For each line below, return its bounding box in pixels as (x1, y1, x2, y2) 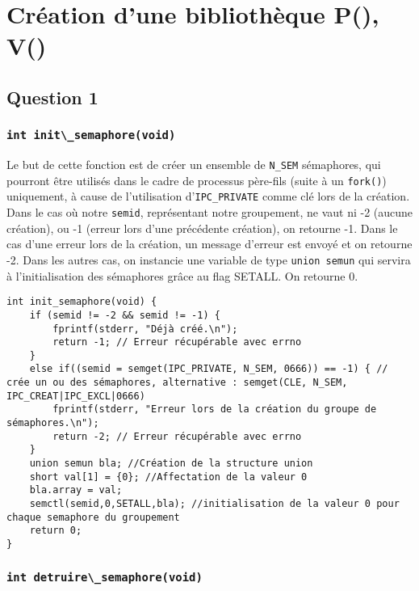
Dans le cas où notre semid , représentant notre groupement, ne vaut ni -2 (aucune (6, 204, 413, 221)
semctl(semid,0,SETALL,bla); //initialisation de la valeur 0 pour (29, 498, 400, 510)
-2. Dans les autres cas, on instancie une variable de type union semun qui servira (6, 251, 411, 268)
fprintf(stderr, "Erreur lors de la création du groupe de (52, 403, 377, 416)
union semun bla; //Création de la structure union (29, 458, 313, 470)
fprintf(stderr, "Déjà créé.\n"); (52, 323, 238, 335)
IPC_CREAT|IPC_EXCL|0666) (6, 390, 145, 402)
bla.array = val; (29, 484, 123, 496)
